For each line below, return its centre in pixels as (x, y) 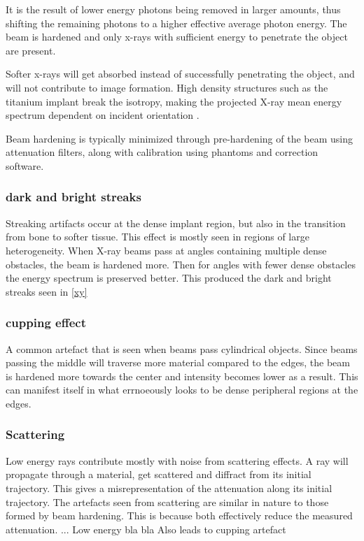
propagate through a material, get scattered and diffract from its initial (159, 474)
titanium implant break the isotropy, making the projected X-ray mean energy (174, 101)
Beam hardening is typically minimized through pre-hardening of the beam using (179, 138)
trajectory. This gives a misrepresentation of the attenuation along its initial (169, 488)
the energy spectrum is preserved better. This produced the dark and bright (169, 278)
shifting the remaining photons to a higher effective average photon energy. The (176, 23)
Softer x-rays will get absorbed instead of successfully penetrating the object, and (180, 74)
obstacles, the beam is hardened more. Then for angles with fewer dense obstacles (181, 264)
